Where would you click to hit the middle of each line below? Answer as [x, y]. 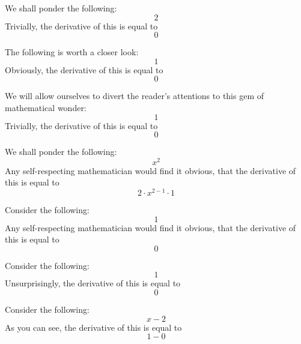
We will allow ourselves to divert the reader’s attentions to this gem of [135, 96]
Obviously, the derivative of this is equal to [84, 69]
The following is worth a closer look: [72, 52]
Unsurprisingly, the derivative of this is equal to [93, 283]
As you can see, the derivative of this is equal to [93, 327]
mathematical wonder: [46, 107]
